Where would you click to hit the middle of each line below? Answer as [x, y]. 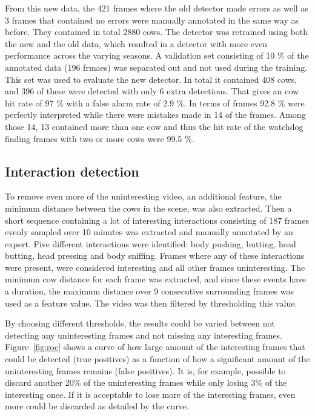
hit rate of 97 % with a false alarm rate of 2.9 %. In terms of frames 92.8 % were [155, 102]
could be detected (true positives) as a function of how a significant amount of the [157, 359]
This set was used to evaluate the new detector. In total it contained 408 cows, [151, 79]
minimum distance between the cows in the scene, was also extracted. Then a [148, 208]
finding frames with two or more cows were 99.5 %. [100, 138]
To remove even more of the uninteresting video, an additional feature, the [143, 196]
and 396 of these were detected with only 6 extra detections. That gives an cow [152, 91]
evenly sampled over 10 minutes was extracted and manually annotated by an [149, 232]
